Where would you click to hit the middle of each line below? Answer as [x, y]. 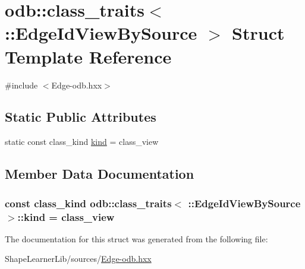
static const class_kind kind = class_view [82, 142]
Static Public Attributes [81, 117]
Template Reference [88, 56]
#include [21, 85]
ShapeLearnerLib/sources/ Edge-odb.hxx [78, 259]
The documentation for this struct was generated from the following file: [136, 238]
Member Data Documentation [100, 174]
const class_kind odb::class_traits [88, 203]
